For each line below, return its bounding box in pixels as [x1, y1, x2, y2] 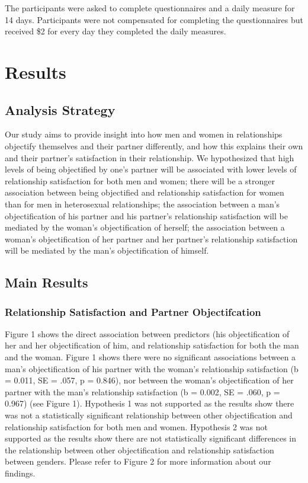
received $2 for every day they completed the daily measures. [5, 25, 226, 37]
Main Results [5, 273, 88, 292]
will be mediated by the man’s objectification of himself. [5, 244, 209, 257]
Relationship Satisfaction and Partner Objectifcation [5, 304, 261, 319]
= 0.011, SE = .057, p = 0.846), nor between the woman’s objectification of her [5, 374, 294, 386]
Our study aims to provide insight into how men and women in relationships [5, 128, 283, 140]
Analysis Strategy [5, 100, 115, 119]
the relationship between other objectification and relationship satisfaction [5, 443, 274, 456]
